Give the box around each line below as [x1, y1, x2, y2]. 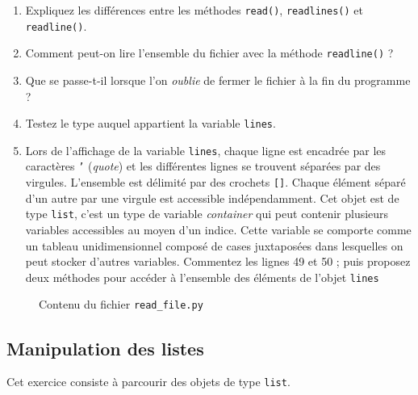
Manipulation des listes [6, 335, 204, 360]
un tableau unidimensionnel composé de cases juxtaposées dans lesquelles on [25, 237, 403, 254]
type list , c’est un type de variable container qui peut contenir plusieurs [25, 205, 389, 222]
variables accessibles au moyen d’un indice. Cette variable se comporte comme [25, 221, 412, 238]
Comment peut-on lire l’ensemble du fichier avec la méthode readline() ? [25, 44, 394, 61]
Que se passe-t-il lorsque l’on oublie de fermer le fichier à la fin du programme [25, 71, 411, 88]
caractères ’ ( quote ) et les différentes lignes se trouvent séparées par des [25, 158, 381, 174]
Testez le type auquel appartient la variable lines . [25, 115, 276, 132]
